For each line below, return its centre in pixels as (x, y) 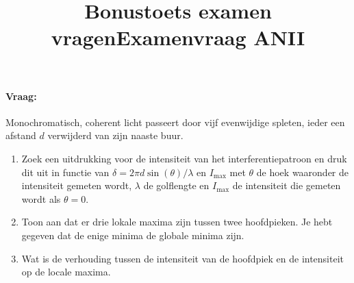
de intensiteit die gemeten (287, 185)
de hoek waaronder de (303, 172)
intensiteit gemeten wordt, (77, 185)
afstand (21, 135)
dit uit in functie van (65, 172)
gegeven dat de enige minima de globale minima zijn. (133, 235)
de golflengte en (176, 185)
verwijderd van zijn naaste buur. (115, 135)
